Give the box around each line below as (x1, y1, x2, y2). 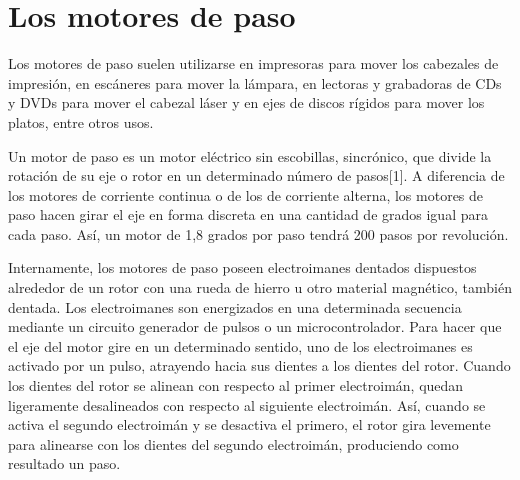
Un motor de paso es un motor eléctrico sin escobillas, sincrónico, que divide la (8, 145, 492, 166)
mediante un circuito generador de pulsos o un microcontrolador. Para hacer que (8, 316, 502, 337)
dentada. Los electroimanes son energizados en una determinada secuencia (8, 296, 462, 317)
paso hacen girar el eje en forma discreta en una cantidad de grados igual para (8, 204, 488, 225)
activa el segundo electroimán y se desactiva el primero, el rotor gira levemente (8, 414, 491, 435)
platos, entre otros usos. (8, 111, 154, 132)
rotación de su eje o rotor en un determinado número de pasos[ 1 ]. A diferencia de (8, 165, 505, 186)
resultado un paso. (8, 453, 121, 474)
